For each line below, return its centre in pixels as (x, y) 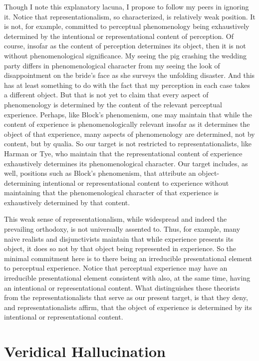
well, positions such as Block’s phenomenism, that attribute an (100, 173)
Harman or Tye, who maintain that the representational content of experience (123, 153)
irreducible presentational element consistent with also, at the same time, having (127, 278)
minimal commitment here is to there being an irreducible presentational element (128, 258)
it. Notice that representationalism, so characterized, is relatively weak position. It (130, 16)
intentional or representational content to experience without (136, 182)
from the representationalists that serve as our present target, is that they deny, (126, 297)
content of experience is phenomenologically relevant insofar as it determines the (127, 124)
